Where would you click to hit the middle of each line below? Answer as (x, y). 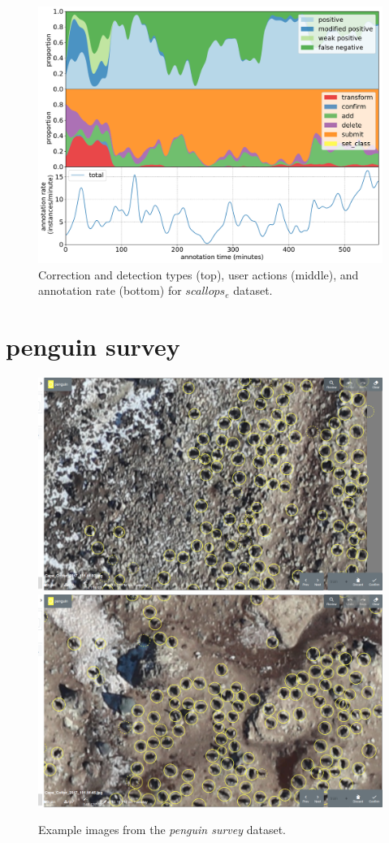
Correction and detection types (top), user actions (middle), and (199, 274)
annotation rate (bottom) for (110, 290)
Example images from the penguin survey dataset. (162, 830)
